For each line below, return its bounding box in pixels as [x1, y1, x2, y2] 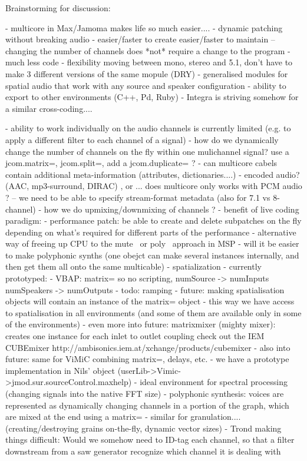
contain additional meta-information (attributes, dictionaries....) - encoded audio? [5, 168, 300, 180]
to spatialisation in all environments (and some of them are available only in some [5, 306, 302, 319]
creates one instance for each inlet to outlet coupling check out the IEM [5, 330, 265, 342]
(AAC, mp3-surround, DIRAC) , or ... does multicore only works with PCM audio [5, 180, 302, 192]
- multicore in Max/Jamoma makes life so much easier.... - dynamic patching [5, 21, 283, 34]
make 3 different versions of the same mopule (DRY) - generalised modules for [5, 67, 288, 79]
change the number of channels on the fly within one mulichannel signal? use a [5, 145, 289, 157]
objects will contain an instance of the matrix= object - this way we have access [5, 295, 295, 307]
